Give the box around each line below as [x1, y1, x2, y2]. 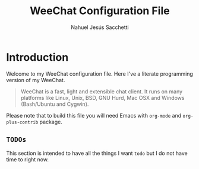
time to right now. [6, 155, 49, 163]
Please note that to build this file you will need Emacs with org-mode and [6, 112, 182, 119]
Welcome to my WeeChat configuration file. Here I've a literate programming [6, 70, 193, 77]
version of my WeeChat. [6, 76, 65, 83]
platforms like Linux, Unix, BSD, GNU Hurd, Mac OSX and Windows [20, 94, 185, 101]
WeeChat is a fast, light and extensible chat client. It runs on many [20, 87, 183, 95]
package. [39, 118, 62, 125]
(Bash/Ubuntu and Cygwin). [20, 100, 89, 108]
